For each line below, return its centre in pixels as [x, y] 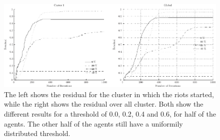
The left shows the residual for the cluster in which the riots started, [109, 94]
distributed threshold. [37, 133]
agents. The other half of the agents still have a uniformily [93, 123]
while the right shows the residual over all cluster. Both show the [104, 104]
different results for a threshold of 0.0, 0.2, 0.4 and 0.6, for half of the [110, 114]
